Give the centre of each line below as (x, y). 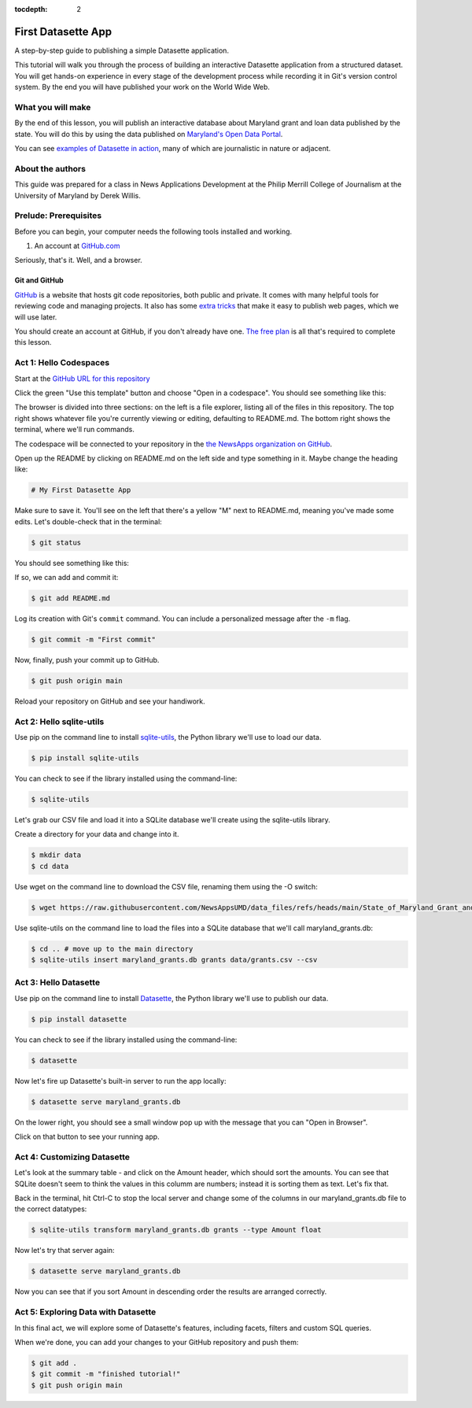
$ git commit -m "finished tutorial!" (106, 1374)
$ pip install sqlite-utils (85, 758)
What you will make (53, 107)
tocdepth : (31, 9)
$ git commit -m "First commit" (94, 639)
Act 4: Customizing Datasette (72, 1157)
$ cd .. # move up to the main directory (112, 949)
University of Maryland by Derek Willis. (77, 195)
